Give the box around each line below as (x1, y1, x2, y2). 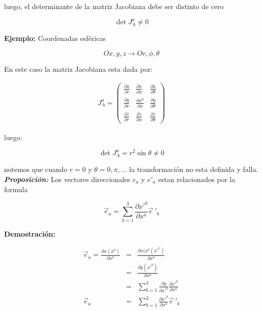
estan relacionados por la (158, 174, 235, 185)
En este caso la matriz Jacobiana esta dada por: (4, 63, 153, 74)
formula (4, 184, 28, 194)
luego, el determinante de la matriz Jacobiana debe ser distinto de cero (4, 1, 224, 11)
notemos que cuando (4, 164, 67, 174)
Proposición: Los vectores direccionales (4, 174, 130, 185)
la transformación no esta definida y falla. (129, 164, 258, 174)
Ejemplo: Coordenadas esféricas (4, 33, 106, 43)
